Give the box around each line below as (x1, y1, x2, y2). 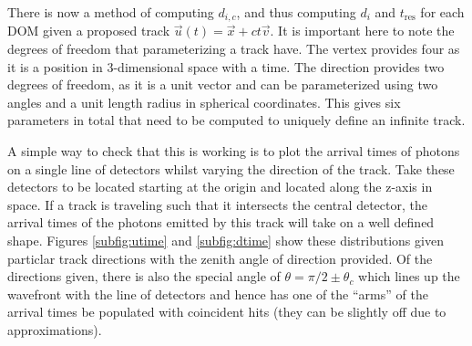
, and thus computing (236, 3, 356, 21)
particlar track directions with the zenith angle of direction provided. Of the (7, 248, 433, 267)
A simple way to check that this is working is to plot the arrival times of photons (7, 142, 460, 161)
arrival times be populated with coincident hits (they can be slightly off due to (7, 302, 446, 321)
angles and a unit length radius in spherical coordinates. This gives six (7, 92, 401, 111)
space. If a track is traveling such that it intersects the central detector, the (7, 194, 427, 214)
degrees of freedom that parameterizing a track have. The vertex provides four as (7, 39, 460, 58)
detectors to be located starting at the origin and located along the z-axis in (7, 177, 433, 196)
